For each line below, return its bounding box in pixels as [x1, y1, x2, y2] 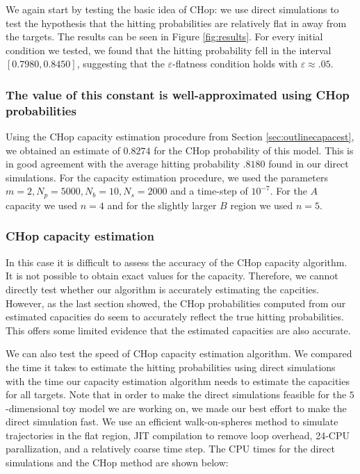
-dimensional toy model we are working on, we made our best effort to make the [6, 400, 347, 415]
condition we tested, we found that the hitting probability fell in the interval [6, 42, 332, 57]
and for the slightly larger [107, 197, 217, 212]
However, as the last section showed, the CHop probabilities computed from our [6, 295, 346, 310]
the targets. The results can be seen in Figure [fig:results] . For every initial [6, 29, 323, 44]
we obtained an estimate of [6, 142, 120, 157]
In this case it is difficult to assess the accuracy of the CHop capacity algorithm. [6, 254, 347, 269]
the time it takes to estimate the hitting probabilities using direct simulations [6, 359, 336, 374]
